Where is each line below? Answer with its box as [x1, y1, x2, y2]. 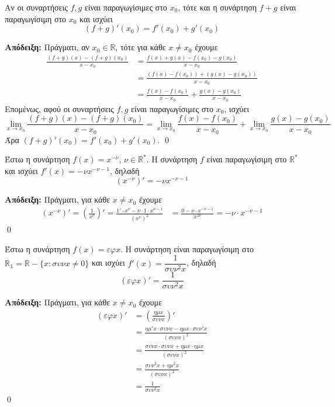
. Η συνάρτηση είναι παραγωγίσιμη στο [120, 242, 254, 255]
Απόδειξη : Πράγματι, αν [5, 41, 89, 53]
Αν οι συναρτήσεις [5, 1, 68, 13]
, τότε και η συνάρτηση [178, 1, 257, 13]
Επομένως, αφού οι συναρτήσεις [5, 102, 114, 114]
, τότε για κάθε [115, 41, 166, 53]
